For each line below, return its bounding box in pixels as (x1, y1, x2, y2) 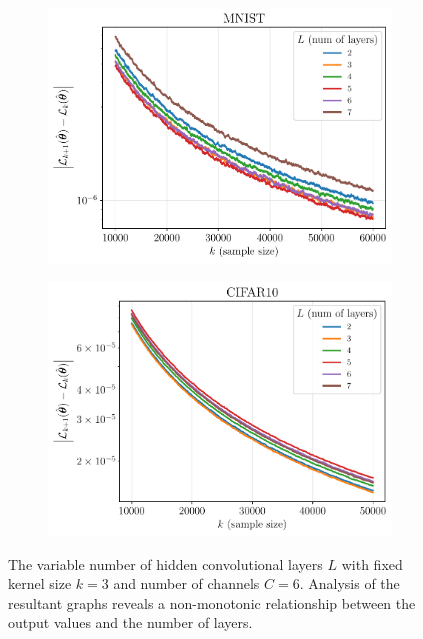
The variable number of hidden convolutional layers (8, 553, 323, 574)
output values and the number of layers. (8, 612, 253, 633)
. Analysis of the (299, 573, 400, 594)
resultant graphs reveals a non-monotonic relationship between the (8, 592, 416, 613)
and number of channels (113, 573, 260, 594)
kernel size (8, 573, 72, 594)
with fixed (341, 553, 403, 574)
